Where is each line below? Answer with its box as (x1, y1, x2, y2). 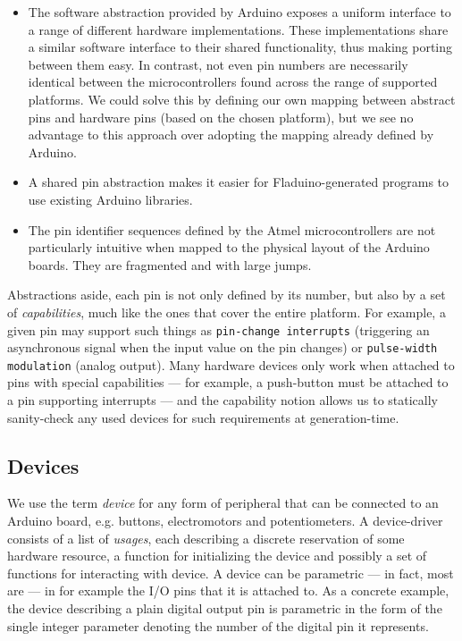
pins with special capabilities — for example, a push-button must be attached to (7, 373, 449, 392)
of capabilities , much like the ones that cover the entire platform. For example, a (7, 302, 446, 321)
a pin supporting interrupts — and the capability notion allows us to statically (7, 391, 439, 409)
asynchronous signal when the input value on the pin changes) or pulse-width (7, 338, 438, 357)
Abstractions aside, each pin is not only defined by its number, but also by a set (7, 285, 446, 304)
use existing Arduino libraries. (28, 190, 193, 208)
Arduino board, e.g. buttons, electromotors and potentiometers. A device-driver (7, 511, 443, 530)
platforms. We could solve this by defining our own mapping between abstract (28, 89, 456, 108)
